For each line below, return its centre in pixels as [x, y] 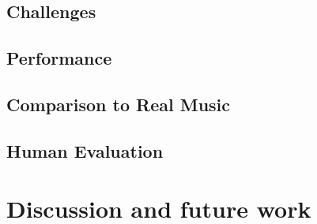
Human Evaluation [85, 150]
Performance [59, 58]
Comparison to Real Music [119, 104]
